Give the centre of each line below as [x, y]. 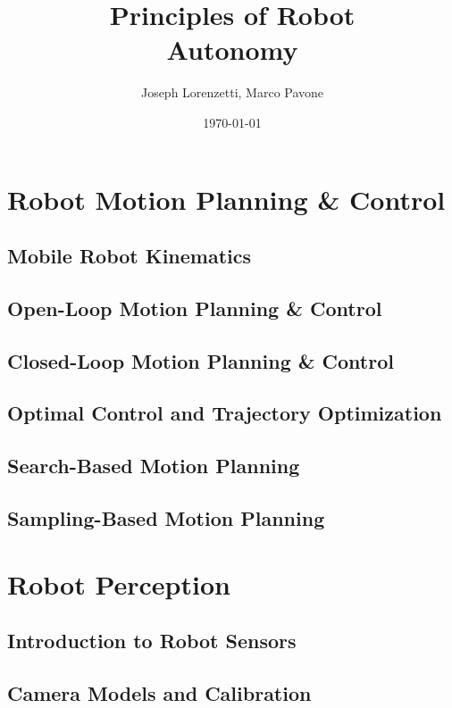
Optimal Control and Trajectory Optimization [225, 413]
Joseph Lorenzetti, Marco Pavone [232, 92]
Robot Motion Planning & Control [226, 199]
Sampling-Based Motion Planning [166, 517]
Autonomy [232, 50]
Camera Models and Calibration [159, 692]
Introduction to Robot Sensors [152, 641]
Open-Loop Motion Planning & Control [195, 308]
